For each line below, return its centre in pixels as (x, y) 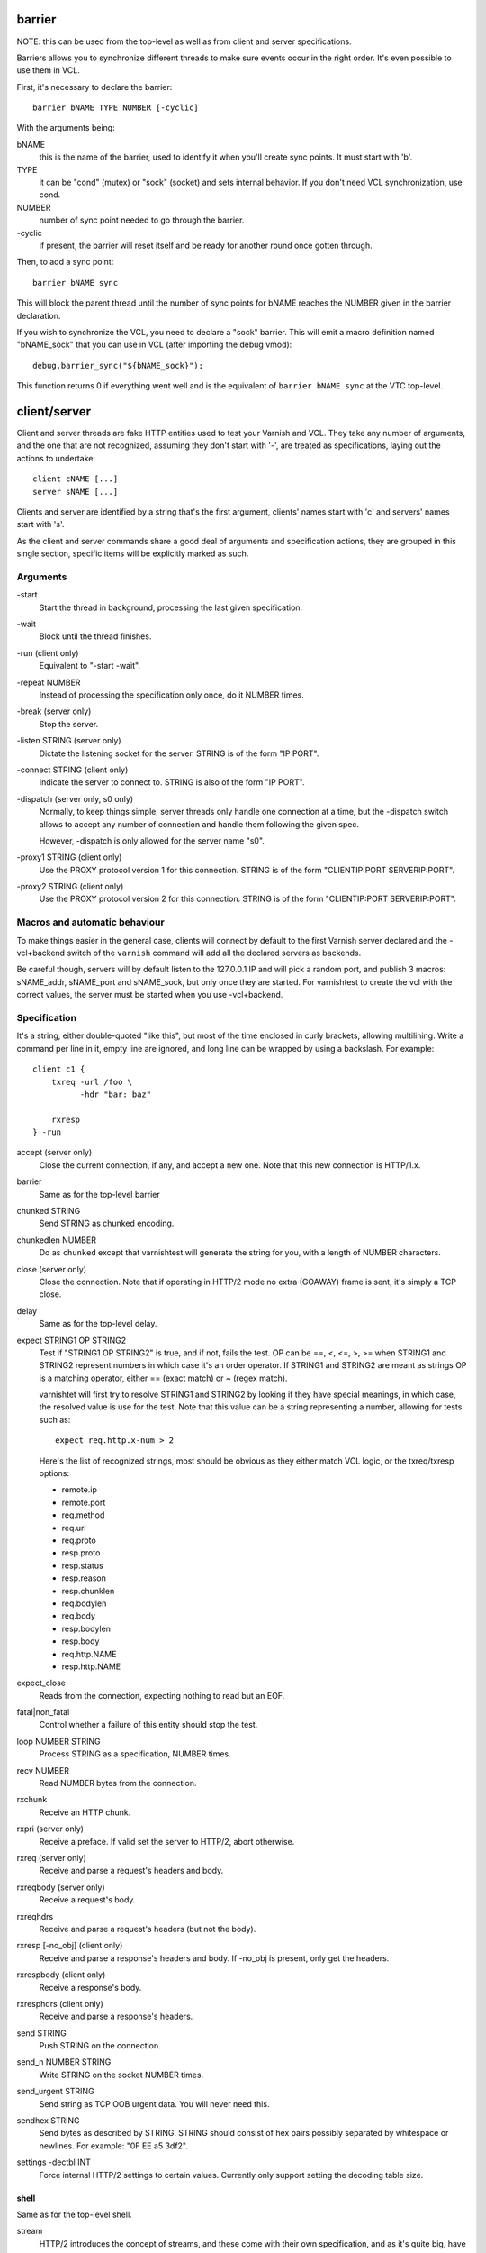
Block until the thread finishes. (95, 636)
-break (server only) (54, 711)
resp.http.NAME (91, 1666)
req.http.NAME (89, 1654)
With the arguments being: (66, 128)
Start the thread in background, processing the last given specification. (171, 607)
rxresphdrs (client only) (60, 2003)
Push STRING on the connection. (100, 2046)
